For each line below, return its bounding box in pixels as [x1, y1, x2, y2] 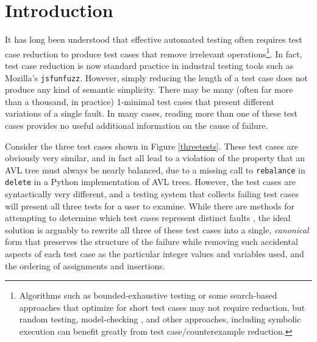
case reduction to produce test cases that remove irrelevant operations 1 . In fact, [5, 45, 302, 60]
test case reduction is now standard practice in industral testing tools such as [5, 59, 294, 71]
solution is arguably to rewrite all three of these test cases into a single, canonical [5, 223, 309, 236]
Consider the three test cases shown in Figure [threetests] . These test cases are [5, 139, 299, 152]
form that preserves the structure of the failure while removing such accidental [5, 235, 298, 248]
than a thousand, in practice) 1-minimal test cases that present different [5, 95, 274, 107]
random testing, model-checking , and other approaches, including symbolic [19, 313, 301, 326]
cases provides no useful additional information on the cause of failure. [5, 119, 268, 131]
